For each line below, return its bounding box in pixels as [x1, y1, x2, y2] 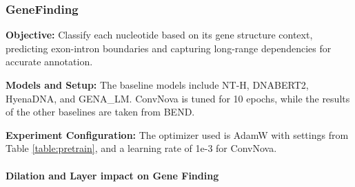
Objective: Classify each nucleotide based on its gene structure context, [6, 27, 313, 42]
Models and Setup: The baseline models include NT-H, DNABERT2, [6, 78, 309, 91]
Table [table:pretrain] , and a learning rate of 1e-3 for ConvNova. [6, 141, 277, 155]
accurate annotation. [6, 54, 93, 69]
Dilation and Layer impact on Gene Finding [6, 168, 219, 182]
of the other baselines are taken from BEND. [6, 104, 195, 119]
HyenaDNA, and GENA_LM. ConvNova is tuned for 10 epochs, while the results [6, 91, 350, 105]
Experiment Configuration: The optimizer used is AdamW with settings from [6, 127, 349, 142]
